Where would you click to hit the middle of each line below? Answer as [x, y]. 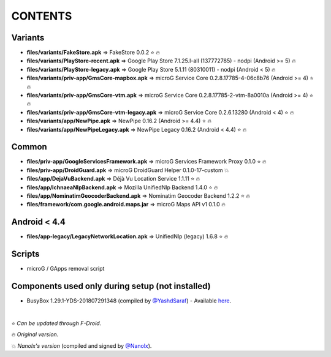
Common [29, 147]
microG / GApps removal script [66, 269]
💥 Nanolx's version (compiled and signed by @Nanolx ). [82, 345]
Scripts [25, 254]
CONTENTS [42, 16]
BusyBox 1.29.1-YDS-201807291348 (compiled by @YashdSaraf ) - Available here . [129, 301]
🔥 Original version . [35, 334]
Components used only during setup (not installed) [111, 286]
